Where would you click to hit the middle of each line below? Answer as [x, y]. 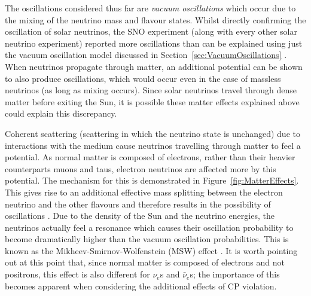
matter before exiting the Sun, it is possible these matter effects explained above [152, 101]
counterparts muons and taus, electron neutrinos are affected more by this [141, 168]
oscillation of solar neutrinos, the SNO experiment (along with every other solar [151, 31]
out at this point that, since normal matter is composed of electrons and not [145, 262]
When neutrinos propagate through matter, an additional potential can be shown [154, 66]
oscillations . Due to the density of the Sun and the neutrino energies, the [140, 216]
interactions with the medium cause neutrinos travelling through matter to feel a [153, 145]
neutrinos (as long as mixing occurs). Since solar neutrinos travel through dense [151, 90]
